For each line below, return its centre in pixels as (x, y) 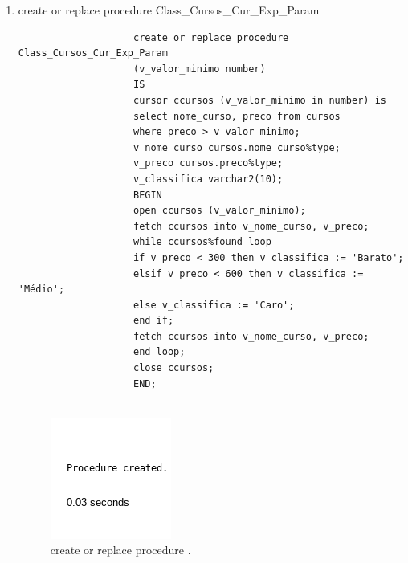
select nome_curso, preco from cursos (237, 116)
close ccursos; (173, 368)
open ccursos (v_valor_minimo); (219, 211)
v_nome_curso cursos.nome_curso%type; (237, 147)
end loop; (159, 352)
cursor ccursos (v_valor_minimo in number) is (259, 100)
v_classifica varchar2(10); (208, 179)
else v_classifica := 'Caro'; (214, 305)
